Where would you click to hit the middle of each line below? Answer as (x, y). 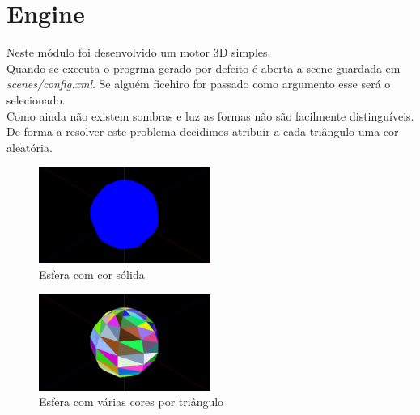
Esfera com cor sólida (92, 274)
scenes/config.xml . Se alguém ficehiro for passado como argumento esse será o (199, 84)
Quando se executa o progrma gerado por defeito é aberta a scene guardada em (204, 68)
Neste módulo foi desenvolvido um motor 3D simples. (139, 52)
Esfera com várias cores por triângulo (132, 402)
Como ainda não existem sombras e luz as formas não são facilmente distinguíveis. (210, 115)
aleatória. (30, 147)
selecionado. (36, 99)
